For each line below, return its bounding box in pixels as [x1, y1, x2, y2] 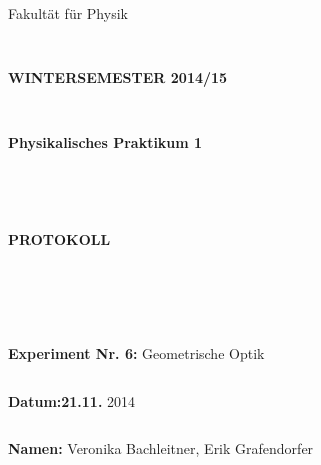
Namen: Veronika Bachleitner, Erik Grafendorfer [8, 438, 314, 459]
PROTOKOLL [8, 229, 111, 250]
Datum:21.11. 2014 [8, 390, 136, 411]
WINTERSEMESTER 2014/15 [8, 67, 228, 88]
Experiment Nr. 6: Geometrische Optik [8, 343, 265, 364]
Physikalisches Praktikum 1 [8, 131, 203, 152]
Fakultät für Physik [8, 3, 128, 23]
